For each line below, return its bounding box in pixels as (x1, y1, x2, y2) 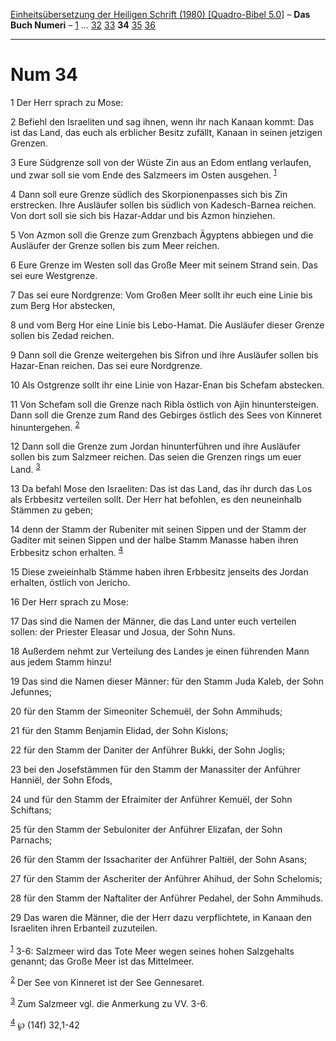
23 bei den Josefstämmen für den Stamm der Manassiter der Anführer (10, 763, 301, 775)
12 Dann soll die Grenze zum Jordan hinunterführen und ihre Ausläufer (10, 440, 301, 453)
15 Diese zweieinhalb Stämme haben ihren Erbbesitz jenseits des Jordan (10, 565, 309, 578)
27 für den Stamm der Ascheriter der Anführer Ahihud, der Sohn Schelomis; (10, 872, 323, 884)
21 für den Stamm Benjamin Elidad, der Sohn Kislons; (10, 724, 229, 736)
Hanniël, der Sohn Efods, (10, 774, 113, 786)
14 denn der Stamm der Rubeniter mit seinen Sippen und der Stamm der (10, 523, 307, 535)
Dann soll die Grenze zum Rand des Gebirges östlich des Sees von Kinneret (10, 409, 322, 421)
